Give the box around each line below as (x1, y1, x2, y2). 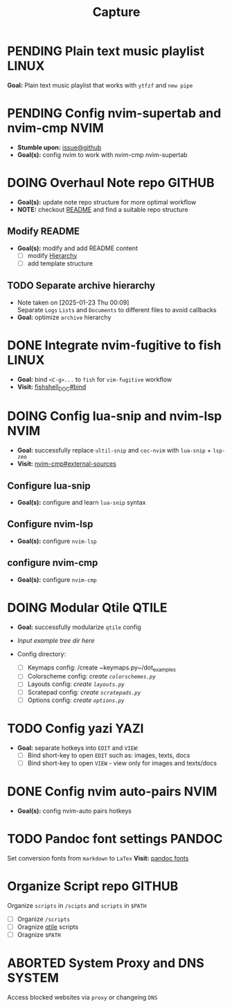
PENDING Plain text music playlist (7, 43, 205, 59)
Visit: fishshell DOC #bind (17, 382, 87, 393)
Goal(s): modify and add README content (17, 244, 139, 252)
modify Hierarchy (27, 251, 78, 259)
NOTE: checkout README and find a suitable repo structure (17, 205, 188, 213)
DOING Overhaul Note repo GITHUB (7, 175, 215, 191)
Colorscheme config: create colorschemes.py (27, 672, 156, 681)
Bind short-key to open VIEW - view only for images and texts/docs (27, 758, 217, 767)
